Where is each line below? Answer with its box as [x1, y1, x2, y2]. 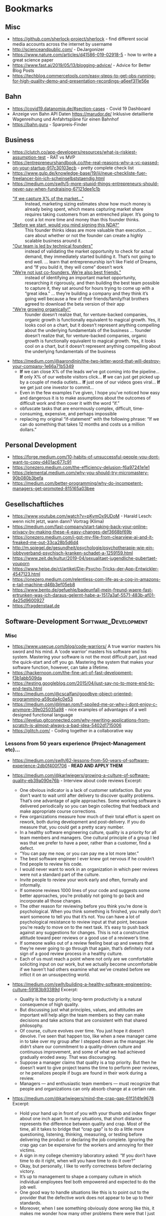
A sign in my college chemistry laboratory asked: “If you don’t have [19, 1152, 157, 1158]
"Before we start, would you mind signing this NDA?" [12, 222, 120, 228]
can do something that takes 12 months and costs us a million [19, 421, 145, 427]
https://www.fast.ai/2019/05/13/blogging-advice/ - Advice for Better [12, 63, 151, 68]
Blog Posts [12, 67, 35, 73]
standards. [19, 1200, 42, 1206]
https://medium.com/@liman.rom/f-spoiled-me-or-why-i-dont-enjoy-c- [12, 701, 158, 707]
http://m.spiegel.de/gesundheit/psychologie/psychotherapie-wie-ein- [12, 545, 155, 551]
